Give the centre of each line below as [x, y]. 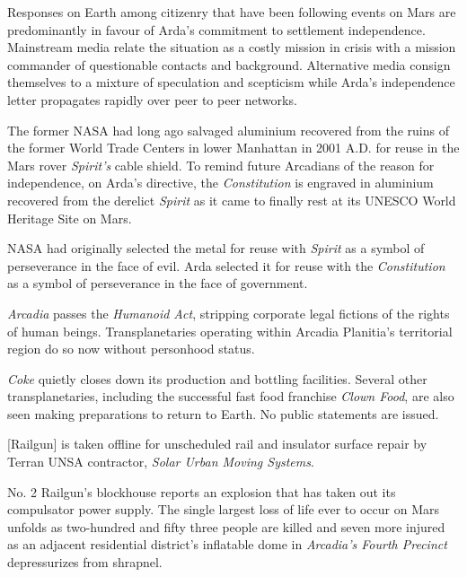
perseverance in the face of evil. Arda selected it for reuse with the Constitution [226, 265]
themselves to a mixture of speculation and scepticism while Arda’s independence [231, 82]
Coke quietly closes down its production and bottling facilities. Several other [217, 378]
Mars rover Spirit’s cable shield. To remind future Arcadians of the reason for [221, 165]
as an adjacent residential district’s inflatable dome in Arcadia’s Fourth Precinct [227, 544]
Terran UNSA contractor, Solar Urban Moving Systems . [161, 462]
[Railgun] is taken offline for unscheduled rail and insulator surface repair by [217, 444]
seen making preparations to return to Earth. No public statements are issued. [223, 413]
